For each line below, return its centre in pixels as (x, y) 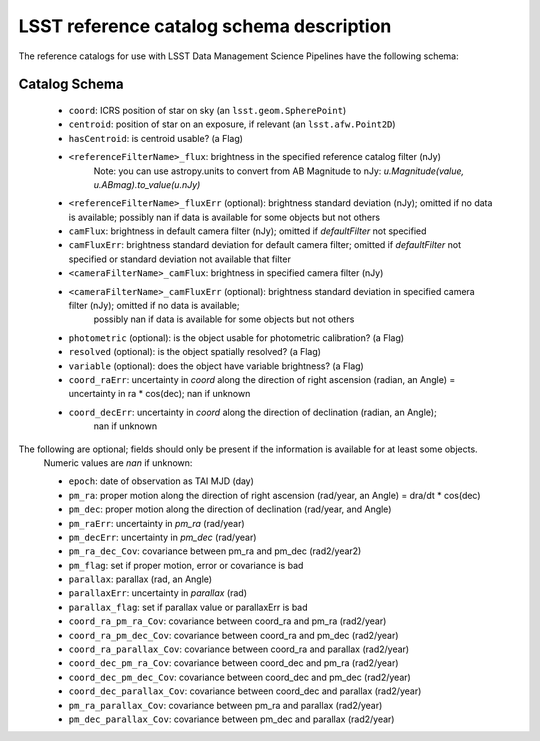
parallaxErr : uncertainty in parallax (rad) (158, 593)
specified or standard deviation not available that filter (180, 259)
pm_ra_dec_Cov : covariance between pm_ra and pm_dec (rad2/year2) (215, 551)
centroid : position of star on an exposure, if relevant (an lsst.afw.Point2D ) (232, 124)
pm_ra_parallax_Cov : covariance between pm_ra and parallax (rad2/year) (225, 705)
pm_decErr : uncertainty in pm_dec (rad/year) (162, 537)
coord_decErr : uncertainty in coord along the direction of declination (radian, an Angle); (252, 412)
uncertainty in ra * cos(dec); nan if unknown (159, 394)
